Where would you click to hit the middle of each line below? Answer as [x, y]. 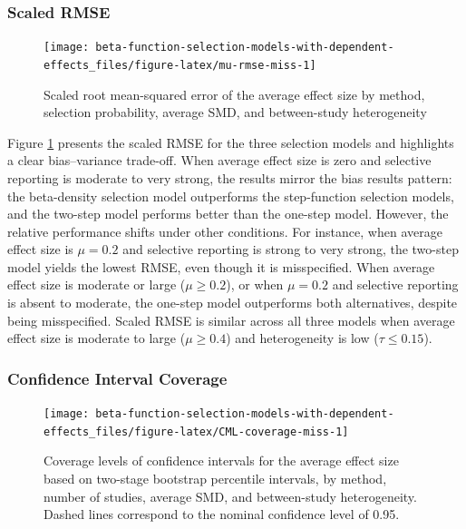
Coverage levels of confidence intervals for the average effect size [221, 460]
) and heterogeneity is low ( [302, 338]
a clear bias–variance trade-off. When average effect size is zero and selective [219, 160]
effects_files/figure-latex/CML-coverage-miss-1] [196, 431]
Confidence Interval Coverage [117, 378]
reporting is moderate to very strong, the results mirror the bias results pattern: [230, 177]
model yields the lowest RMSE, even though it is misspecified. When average [221, 266]
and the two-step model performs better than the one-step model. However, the [228, 214]
